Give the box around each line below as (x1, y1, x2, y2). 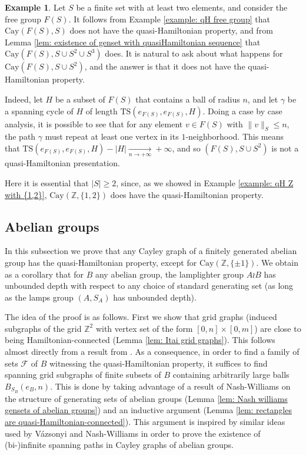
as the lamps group (5, 291, 74, 303)
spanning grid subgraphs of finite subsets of (5, 368, 161, 381)
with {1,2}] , (5, 188, 47, 200)
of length (85, 104, 118, 117)
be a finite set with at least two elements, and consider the (76, 1, 288, 13)
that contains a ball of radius (135, 93, 240, 105)
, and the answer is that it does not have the (84, 60, 245, 72)
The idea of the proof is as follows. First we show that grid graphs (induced (5, 311, 277, 323)
